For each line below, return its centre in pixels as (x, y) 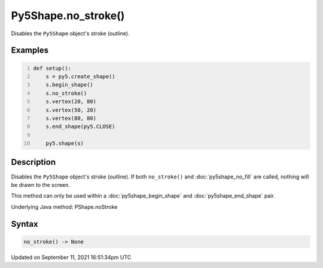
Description (33, 162)
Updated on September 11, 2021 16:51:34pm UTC (71, 257)
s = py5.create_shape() (81, 76)
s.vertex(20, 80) (71, 102)
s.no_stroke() (66, 93)
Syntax (25, 224)
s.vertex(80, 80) (71, 118)
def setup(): (52, 68)
